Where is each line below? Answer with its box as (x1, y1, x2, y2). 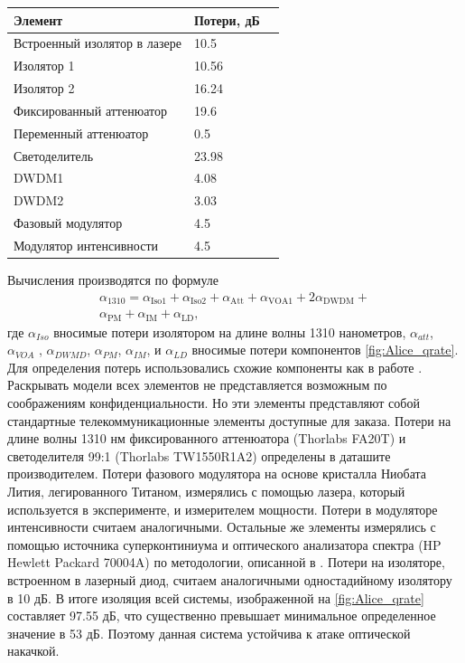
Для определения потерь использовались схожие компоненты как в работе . (7, 357, 423, 376)
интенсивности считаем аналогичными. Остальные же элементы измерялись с (7, 517, 436, 536)
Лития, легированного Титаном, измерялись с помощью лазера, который (7, 481, 405, 500)
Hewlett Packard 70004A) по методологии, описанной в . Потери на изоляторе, (7, 553, 445, 572)
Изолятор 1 (14, 56, 75, 75)
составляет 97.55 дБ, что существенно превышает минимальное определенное (7, 606, 436, 625)
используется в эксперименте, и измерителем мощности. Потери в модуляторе (7, 499, 438, 518)
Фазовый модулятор (14, 213, 123, 232)
